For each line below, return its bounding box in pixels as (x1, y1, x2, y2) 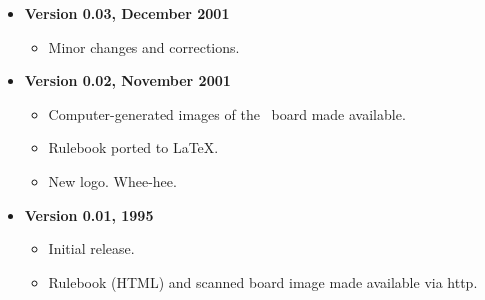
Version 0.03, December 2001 (24, 3, 230, 23)
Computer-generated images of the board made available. (48, 103, 406, 124)
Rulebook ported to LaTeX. (48, 137, 219, 158)
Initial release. (48, 238, 135, 259)
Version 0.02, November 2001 (24, 70, 231, 91)
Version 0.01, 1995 (24, 204, 154, 225)
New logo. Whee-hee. (48, 170, 177, 191)
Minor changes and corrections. (48, 36, 240, 57)
